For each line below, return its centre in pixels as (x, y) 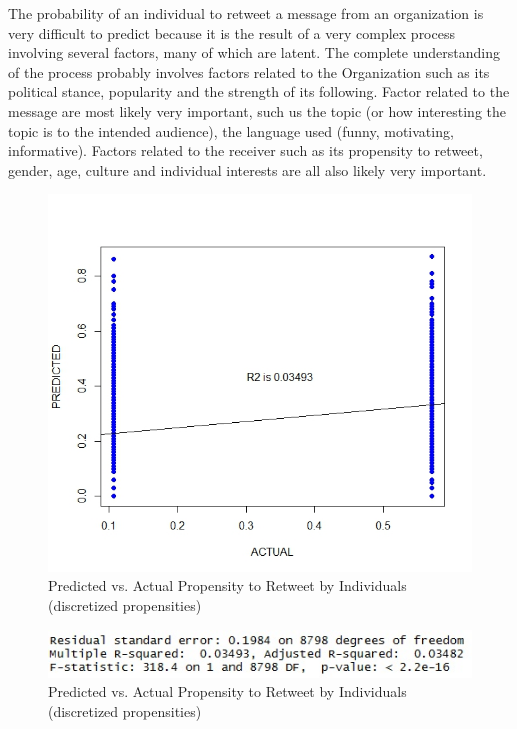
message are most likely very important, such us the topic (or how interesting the (257, 110)
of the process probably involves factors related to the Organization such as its (249, 71)
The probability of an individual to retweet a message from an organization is (246, 13)
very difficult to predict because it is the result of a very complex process (231, 32)
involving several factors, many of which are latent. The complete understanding (254, 52)
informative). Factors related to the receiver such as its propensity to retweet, (245, 150)
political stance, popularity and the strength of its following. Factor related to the (259, 91)
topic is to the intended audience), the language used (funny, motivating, (231, 130)
